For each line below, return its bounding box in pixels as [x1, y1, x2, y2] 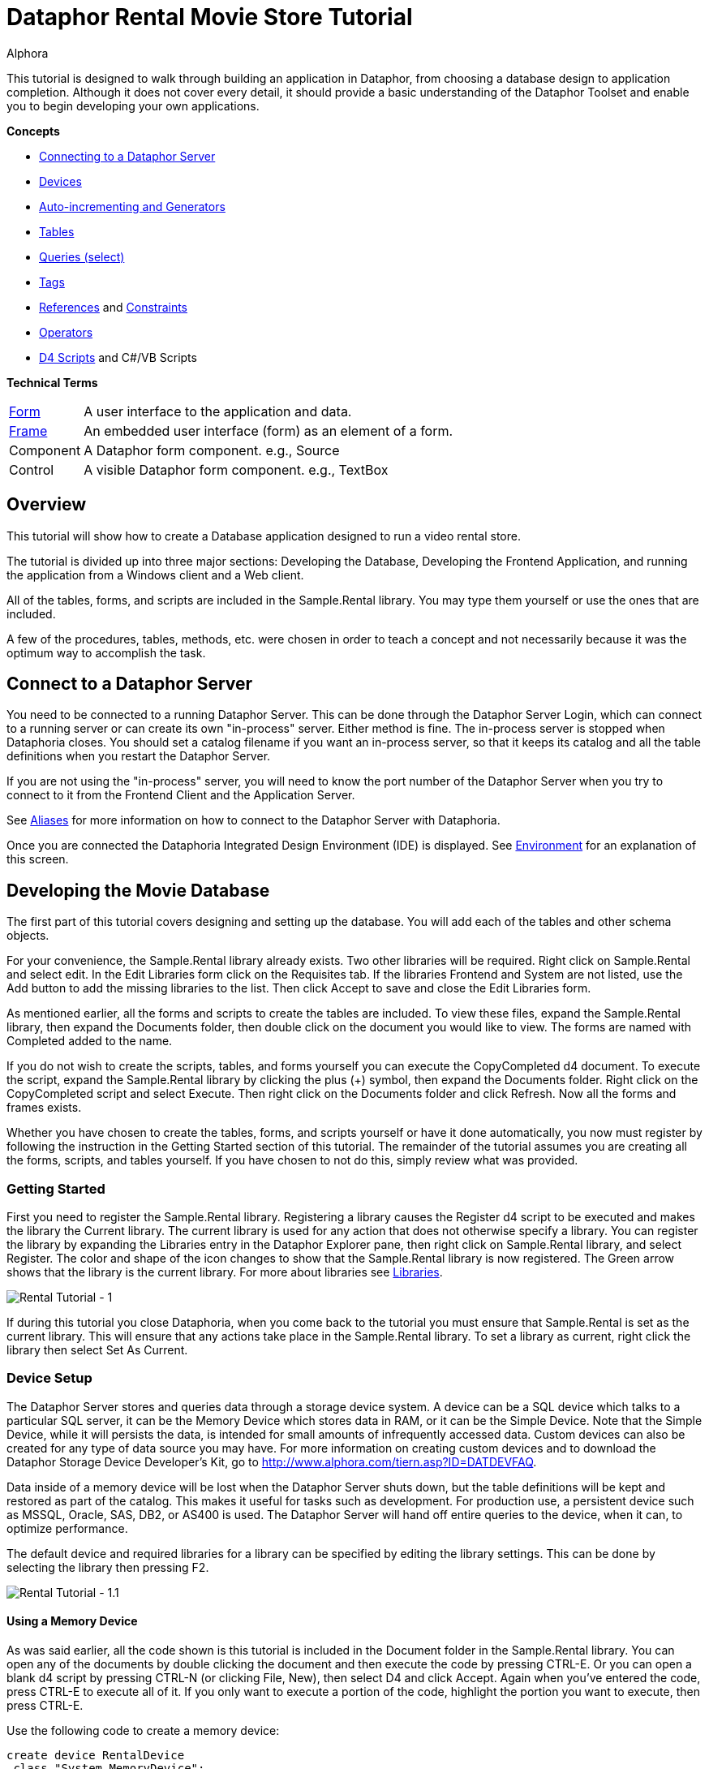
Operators [39, 325, 93, 339]
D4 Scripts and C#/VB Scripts [39, 350, 197, 364]
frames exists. [6, 1100, 82, 1115]
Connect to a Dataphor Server [6, 674, 253, 695]
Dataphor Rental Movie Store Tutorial [6, 3, 413, 31]
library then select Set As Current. [6, 1343, 188, 1358]
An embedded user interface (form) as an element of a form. [84, 422, 453, 439]
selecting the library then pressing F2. [6, 1560, 209, 1574]
